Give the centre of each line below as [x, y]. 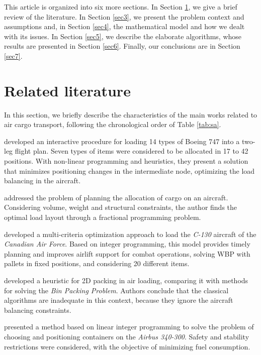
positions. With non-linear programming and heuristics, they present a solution [126, 161]
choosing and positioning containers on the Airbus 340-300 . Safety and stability [127, 336]
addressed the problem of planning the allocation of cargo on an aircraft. [116, 197]
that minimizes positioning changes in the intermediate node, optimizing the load [129, 170]
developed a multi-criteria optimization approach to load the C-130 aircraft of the [130, 234]
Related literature [67, 90]
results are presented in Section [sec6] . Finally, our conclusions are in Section [122, 46]
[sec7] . [13, 55]
